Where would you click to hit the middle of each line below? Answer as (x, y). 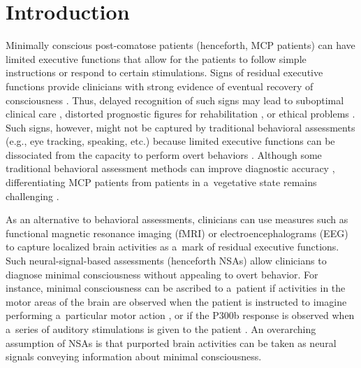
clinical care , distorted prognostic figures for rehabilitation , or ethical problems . (180, 114)
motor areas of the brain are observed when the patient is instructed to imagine (176, 301)
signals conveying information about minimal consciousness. (134, 356)
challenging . (32, 196)
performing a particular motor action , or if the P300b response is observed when (180, 315)
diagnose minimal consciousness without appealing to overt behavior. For (162, 274)
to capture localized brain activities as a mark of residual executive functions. (172, 247)
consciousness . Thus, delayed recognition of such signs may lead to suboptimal (175, 100)
